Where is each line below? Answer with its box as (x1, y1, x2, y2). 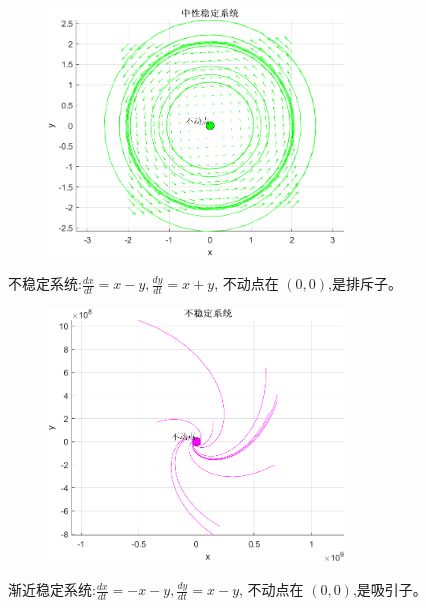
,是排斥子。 (328, 273, 402, 294)
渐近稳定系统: (8, 579, 96, 600)
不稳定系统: (8, 273, 82, 294)
